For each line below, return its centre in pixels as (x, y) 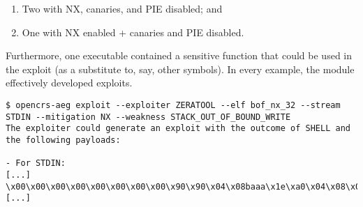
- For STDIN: (36, 163)
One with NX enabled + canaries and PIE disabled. (133, 32)
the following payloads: (63, 140)
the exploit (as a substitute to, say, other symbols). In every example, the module (180, 69)
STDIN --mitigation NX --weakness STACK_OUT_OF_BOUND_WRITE (148, 117)
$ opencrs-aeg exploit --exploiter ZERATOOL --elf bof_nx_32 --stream (173, 105)
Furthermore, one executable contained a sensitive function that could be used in (179, 55)
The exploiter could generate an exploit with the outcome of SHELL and (178, 129)
